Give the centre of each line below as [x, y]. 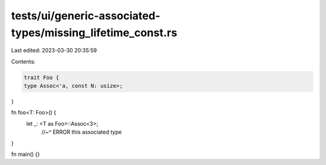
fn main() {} [26, 154]
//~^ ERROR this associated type [81, 132]
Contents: [23, 61]
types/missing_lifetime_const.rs [94, 33]
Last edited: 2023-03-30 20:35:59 [54, 51]
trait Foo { [42, 77]
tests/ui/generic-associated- [86, 16]
